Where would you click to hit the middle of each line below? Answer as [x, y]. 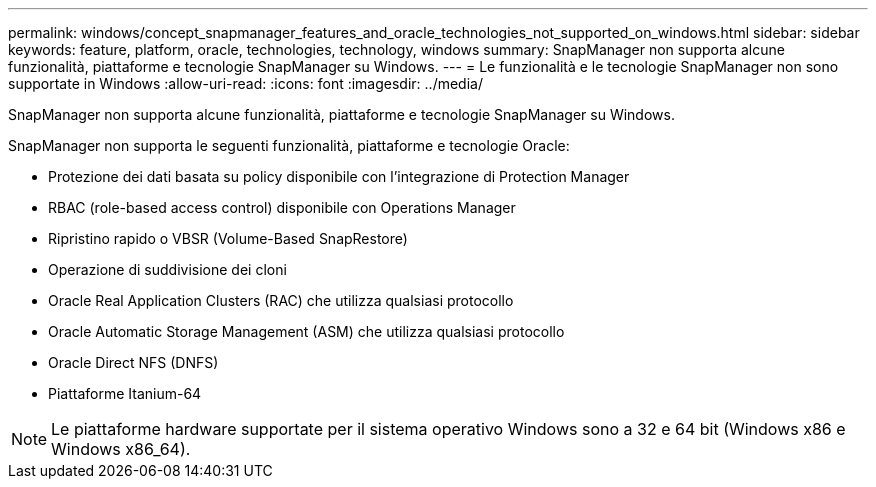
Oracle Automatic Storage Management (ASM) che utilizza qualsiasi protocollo [306, 331]
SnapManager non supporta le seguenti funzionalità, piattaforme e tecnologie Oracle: [289, 145]
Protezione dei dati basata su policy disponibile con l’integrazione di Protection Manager [339, 176]
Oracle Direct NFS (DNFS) [133, 362]
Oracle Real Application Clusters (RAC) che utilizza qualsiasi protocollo [281, 300]
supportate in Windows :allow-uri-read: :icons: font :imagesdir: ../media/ [245, 83]
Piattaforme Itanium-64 [125, 393]
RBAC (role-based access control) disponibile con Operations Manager [282, 207]
